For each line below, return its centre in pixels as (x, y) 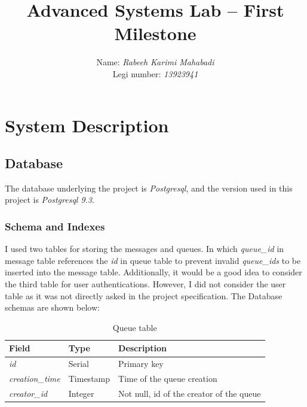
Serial (79, 364)
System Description (87, 125)
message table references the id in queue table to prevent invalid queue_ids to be (153, 260)
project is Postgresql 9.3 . (50, 200)
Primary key (141, 364)
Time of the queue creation (168, 379)
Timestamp (89, 379)
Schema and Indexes (55, 226)
